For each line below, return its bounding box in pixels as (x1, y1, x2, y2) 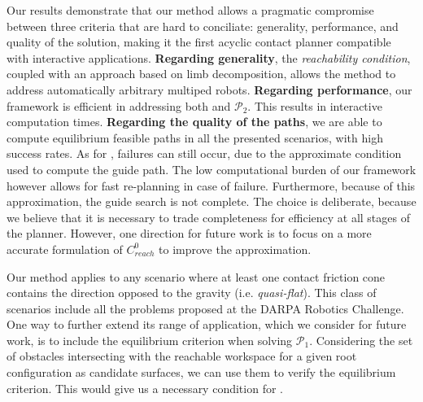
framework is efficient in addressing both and (7, 97, 231, 114)
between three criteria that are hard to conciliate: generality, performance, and (7, 17, 399, 34)
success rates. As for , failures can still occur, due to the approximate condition (7, 145, 402, 162)
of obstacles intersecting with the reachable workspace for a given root (7, 347, 357, 365)
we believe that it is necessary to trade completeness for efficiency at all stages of (7, 208, 410, 225)
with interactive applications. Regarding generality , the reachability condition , (7, 49, 411, 66)
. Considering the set (309, 331, 413, 348)
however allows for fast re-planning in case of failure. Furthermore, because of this (7, 177, 416, 194)
